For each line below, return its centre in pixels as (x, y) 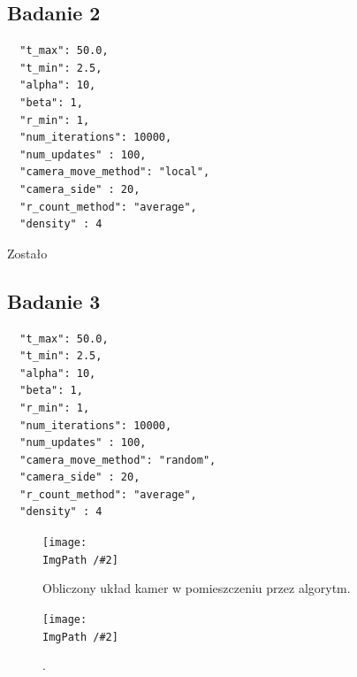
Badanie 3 (54, 300)
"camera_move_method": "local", (115, 172)
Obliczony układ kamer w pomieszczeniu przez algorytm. (197, 588)
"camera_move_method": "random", (118, 460)
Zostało (27, 253)
